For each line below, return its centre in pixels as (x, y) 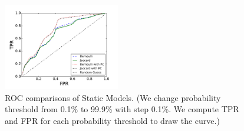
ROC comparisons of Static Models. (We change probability (113, 97)
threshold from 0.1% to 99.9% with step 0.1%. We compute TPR (122, 109)
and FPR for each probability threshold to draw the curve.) (112, 120)
